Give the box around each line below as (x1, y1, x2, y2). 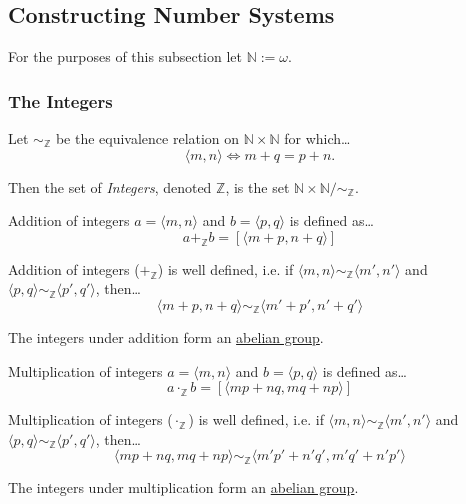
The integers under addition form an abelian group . (8, 326, 324, 347)
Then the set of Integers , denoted (8, 176, 212, 197)
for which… (284, 128, 351, 149)
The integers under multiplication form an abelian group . (8, 477, 359, 498)
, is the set (225, 176, 290, 197)
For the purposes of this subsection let (8, 46, 242, 67)
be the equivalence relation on (55, 128, 240, 149)
